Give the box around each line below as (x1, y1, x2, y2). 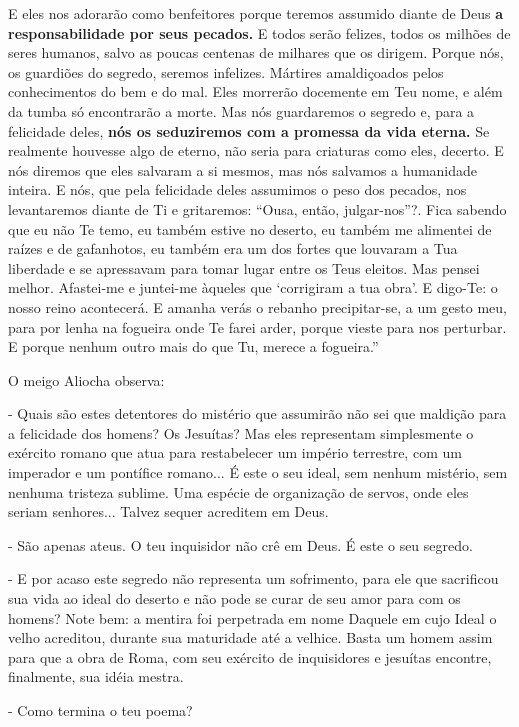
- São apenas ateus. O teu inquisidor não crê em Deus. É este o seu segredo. (8, 534, 473, 555)
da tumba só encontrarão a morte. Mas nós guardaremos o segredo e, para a (8, 100, 475, 121)
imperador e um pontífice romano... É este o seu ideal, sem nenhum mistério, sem (8, 462, 508, 483)
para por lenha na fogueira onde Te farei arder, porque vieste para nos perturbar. (8, 316, 507, 337)
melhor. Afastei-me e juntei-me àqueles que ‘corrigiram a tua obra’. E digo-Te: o (8, 277, 498, 298)
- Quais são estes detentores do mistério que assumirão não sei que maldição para (8, 403, 507, 424)
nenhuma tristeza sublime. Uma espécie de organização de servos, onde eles (8, 481, 469, 502)
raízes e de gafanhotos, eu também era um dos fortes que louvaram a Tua (8, 238, 458, 259)
